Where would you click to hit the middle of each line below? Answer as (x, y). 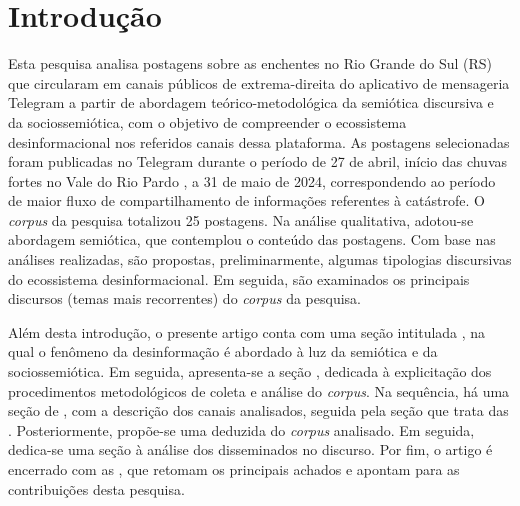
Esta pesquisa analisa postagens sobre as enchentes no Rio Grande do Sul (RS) (250, 63)
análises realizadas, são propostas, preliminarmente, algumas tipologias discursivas (260, 259)
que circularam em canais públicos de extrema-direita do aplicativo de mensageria (259, 82)
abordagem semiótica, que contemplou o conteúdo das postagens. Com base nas (252, 239)
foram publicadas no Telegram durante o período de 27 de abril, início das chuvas (257, 161)
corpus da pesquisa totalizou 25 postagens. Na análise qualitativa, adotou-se (241, 219)
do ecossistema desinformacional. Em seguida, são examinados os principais (239, 278)
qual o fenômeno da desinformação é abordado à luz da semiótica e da (223, 351)
